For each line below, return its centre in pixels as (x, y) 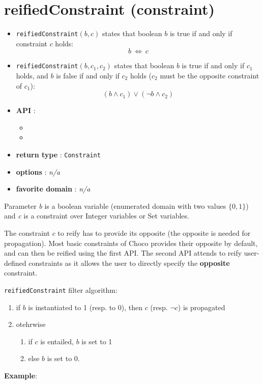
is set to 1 (97, 341)
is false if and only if (88, 76)
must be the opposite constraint (210, 76)
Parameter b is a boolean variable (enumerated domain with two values (115, 205)
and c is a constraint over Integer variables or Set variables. (97, 216)
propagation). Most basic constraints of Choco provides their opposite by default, (131, 243)
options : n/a (38, 171)
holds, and (32, 76)
